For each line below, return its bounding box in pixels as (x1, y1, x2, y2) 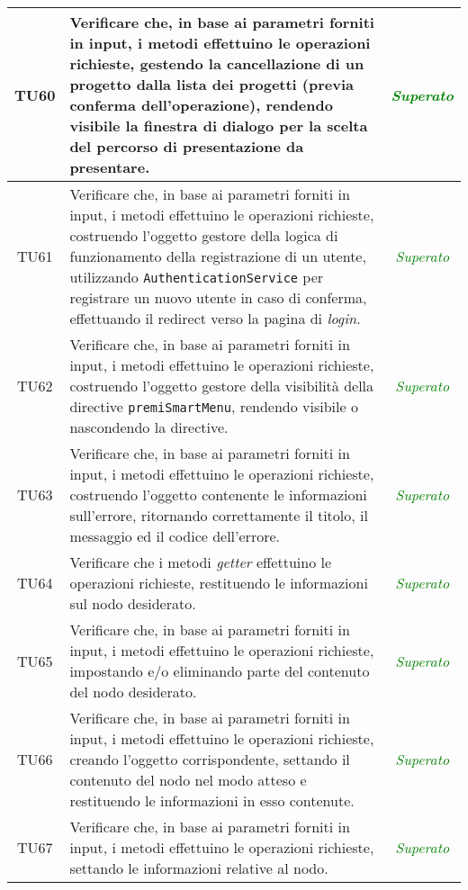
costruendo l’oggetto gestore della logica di (69, 225, 338, 246)
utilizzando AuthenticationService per (69, 266, 324, 287)
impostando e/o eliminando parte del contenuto (69, 661, 370, 681)
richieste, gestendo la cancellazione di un (69, 53, 364, 74)
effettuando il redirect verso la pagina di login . (69, 308, 361, 328)
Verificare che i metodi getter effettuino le (69, 552, 332, 572)
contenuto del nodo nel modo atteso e (69, 769, 307, 790)
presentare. (69, 157, 150, 177)
